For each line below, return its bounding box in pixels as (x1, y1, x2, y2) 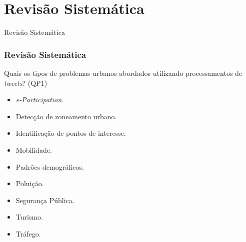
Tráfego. (15, 228, 41, 239)
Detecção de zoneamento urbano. (15, 111, 117, 121)
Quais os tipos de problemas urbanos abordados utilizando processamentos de (4, 67, 242, 78)
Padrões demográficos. (15, 161, 84, 172)
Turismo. (15, 212, 43, 222)
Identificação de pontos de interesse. (15, 128, 126, 138)
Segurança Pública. (15, 195, 74, 205)
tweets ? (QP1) (4, 77, 47, 88)
